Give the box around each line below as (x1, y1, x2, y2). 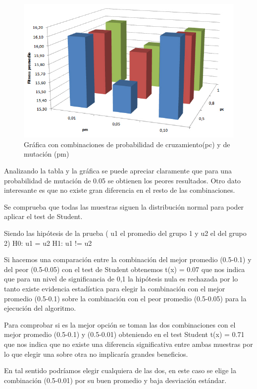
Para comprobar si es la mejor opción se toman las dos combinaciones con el (4, 319, 236, 330)
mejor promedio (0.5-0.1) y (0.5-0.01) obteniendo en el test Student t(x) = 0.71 (4, 329, 245, 339)
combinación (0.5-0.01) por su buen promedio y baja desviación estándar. (4, 375, 227, 385)
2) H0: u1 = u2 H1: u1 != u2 (4, 237, 92, 248)
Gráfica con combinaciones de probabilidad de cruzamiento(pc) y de (24, 139, 230, 149)
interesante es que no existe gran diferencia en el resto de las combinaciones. (4, 185, 235, 195)
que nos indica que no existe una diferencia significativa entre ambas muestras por (4, 338, 253, 349)
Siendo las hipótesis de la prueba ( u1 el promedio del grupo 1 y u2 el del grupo (4, 228, 247, 238)
